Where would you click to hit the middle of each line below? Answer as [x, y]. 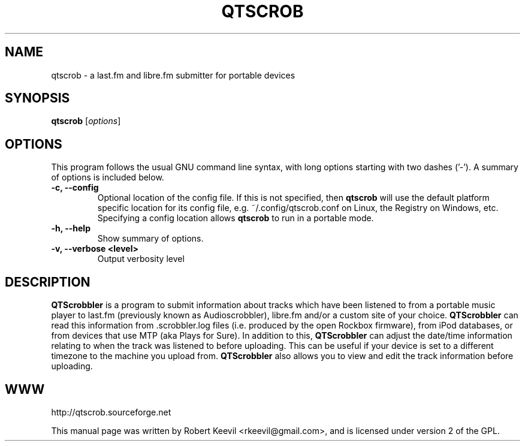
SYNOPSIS [37, 98]
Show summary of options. [150, 239]
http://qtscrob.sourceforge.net [111, 412]
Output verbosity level [141, 259]
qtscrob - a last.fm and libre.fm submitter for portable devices [173, 75]
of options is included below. [108, 177]
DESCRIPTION [48, 282]
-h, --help [71, 228]
